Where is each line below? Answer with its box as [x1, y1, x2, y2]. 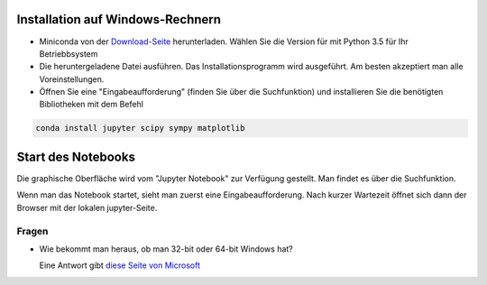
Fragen [16, 225, 49, 237]
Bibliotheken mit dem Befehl [39, 99, 144, 110]
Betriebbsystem [39, 48, 98, 59]
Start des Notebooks [16, 149, 135, 164]
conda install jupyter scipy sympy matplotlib [35, 123, 245, 133]
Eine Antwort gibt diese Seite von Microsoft [39, 260, 201, 271]
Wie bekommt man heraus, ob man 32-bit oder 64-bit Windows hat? [39, 244, 293, 254]
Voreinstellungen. [39, 73, 105, 85]
